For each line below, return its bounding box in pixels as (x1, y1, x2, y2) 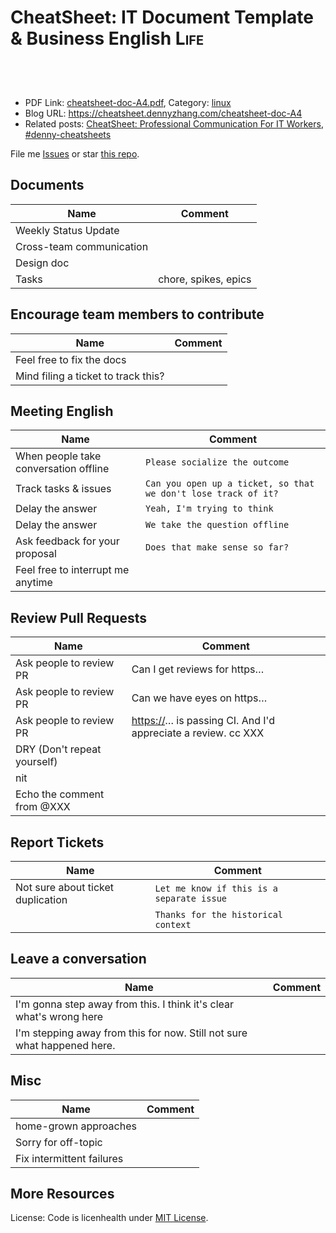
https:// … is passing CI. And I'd (131, 714, 275, 728)
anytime (15, 576, 53, 590)
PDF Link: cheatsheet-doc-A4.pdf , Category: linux (24, 96, 232, 108)
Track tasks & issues (15, 482, 112, 496)
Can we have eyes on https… (131, 691, 268, 705)
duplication (15, 893, 68, 906)
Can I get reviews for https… (131, 662, 265, 676)
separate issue (154, 893, 228, 904)
